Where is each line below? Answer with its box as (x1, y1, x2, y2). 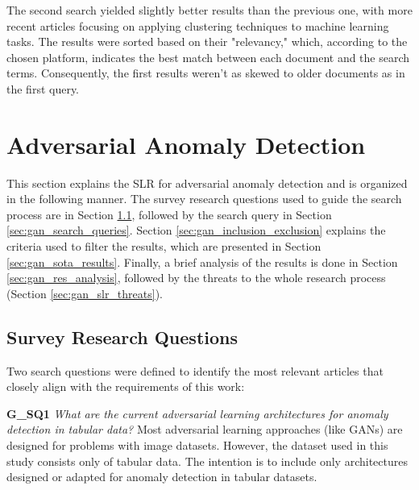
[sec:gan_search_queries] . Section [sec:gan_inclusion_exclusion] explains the (6, 222, 386, 239)
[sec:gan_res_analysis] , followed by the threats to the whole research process (6, 269, 386, 286)
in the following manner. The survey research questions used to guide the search (6, 190, 402, 207)
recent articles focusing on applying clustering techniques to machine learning (6, 17, 389, 34)
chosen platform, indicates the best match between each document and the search (6, 48, 410, 65)
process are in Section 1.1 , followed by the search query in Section (6, 206, 332, 222)
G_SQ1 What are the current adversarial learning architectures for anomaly (6, 405, 388, 421)
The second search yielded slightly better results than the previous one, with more (6, 2, 413, 18)
